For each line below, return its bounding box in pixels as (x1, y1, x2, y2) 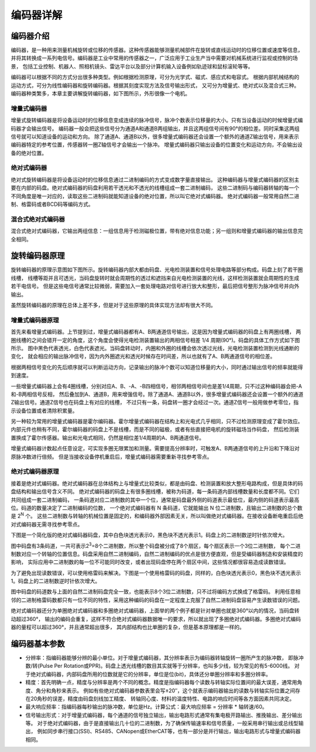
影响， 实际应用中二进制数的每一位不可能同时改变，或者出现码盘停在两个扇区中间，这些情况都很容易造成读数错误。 (11, 558, 289, 565)
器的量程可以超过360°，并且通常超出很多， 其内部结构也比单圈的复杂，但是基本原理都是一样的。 (11, 623, 245, 631)
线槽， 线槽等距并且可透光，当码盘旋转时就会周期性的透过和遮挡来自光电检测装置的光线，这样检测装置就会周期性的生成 (11, 274, 300, 281)
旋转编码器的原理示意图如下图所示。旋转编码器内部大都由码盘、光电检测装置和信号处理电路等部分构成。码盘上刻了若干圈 (11, 266, 303, 273)
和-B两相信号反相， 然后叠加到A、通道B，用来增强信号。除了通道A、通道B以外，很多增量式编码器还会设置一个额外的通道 (11, 391, 304, 398)
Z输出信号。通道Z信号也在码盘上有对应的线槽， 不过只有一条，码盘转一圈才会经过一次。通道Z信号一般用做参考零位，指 (11, 399, 299, 406)
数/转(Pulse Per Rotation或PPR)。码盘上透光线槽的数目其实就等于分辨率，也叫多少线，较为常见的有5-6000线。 (25, 663, 293, 670)
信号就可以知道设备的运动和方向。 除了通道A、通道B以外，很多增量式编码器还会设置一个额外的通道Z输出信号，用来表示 (11, 133, 300, 140)
